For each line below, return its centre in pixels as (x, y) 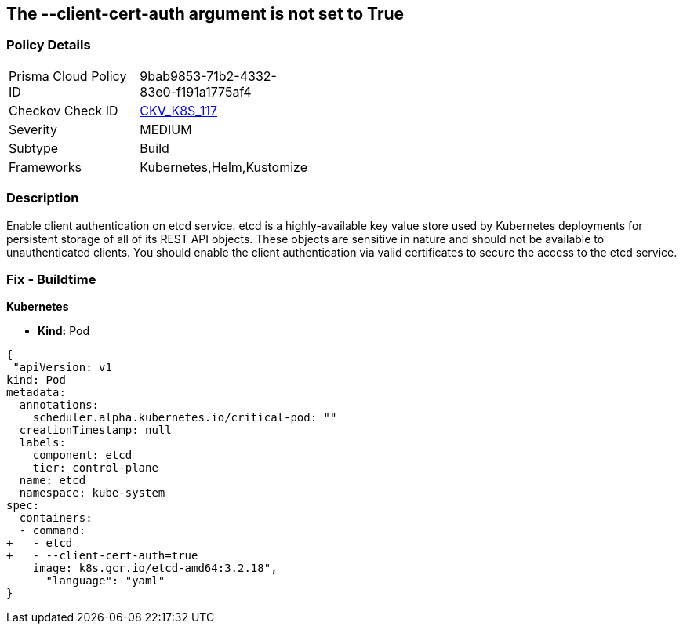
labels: (42, 443)
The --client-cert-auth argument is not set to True (205, 14)
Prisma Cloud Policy (68, 76)
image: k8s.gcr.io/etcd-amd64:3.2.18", (155, 568)
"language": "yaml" (105, 581)
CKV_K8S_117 (178, 110)
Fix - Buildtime (51, 279)
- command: (53, 531)
